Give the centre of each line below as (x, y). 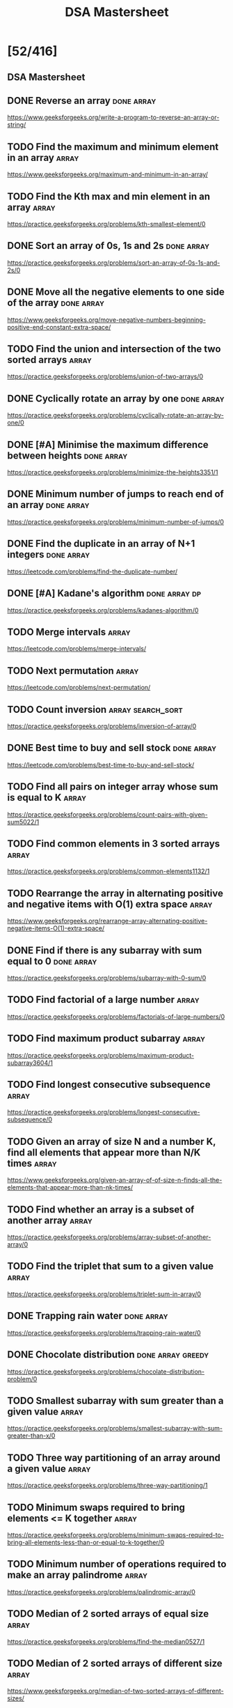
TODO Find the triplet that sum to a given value (111, 1267)
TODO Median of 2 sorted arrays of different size (115, 1663)
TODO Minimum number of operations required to (117, 1564)
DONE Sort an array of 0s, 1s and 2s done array (109, 246)
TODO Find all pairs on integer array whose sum (113, 787)
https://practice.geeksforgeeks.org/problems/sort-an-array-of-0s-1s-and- (114, 263)
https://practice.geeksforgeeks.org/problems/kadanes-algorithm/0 (103, 610)
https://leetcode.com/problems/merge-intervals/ (77, 649)
